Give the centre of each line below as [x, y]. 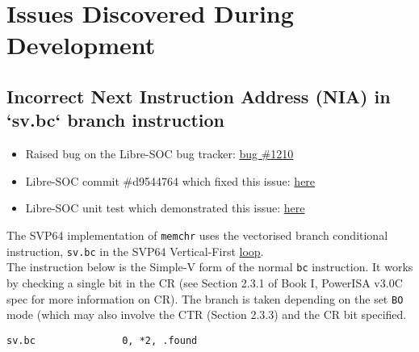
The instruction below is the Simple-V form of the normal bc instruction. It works [210, 267]
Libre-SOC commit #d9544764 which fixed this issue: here [170, 180]
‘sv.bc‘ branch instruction [116, 120]
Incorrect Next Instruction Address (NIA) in [199, 96]
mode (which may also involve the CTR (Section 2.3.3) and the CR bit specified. [207, 314]
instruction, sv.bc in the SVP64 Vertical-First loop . [135, 251]
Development [81, 45]
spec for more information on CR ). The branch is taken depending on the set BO [205, 298]
